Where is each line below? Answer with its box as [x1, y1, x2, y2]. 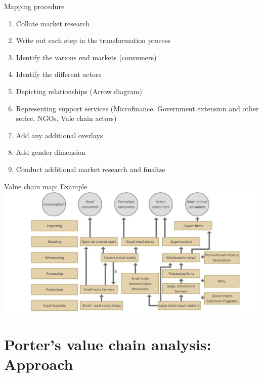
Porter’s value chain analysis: [4, 333, 211, 354]
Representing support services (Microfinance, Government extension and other [16, 103, 259, 113]
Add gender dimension [16, 147, 85, 157]
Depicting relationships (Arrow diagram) [16, 86, 142, 96]
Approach [4, 353, 73, 374]
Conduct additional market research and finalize [16, 163, 165, 174]
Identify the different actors [16, 69, 101, 79]
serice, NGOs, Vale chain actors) [16, 113, 117, 123]
